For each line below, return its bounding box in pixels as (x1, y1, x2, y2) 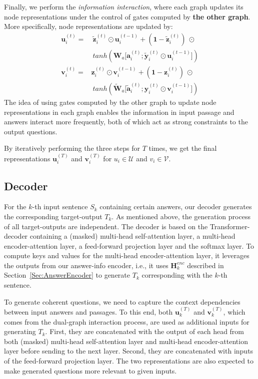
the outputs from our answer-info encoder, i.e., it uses (4, 260, 168, 270)
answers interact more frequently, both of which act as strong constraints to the (4, 116, 248, 127)
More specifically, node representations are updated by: (4, 21, 173, 31)
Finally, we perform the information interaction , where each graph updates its (4, 1, 243, 11)
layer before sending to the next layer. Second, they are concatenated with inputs (4, 346, 253, 356)
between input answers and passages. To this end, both (4, 307, 173, 317)
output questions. (4, 126, 57, 136)
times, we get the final (148, 143, 217, 153)
